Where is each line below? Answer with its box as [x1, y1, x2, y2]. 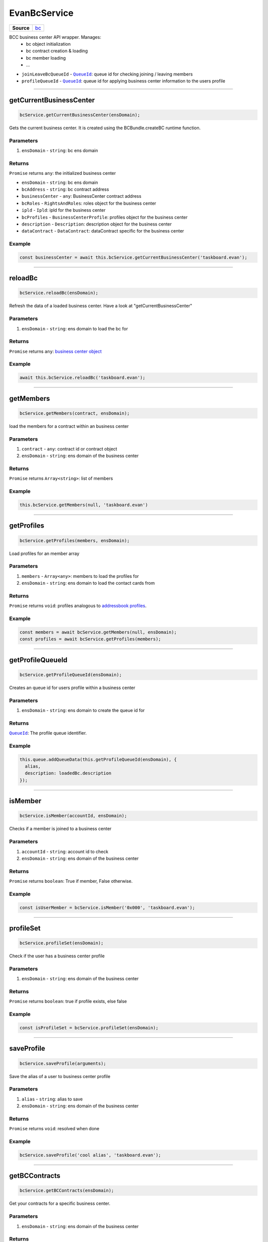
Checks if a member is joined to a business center [9, 826, 112, 832]
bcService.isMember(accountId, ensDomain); [19, 813, 128, 819]
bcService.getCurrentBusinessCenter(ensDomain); [19, 112, 140, 118]
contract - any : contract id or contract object [21, 446, 118, 452]
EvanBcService [9, 7, 74, 18]
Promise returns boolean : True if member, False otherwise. [9, 878, 133, 884]
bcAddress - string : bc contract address [21, 186, 109, 192]
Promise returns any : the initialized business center [9, 170, 116, 176]
